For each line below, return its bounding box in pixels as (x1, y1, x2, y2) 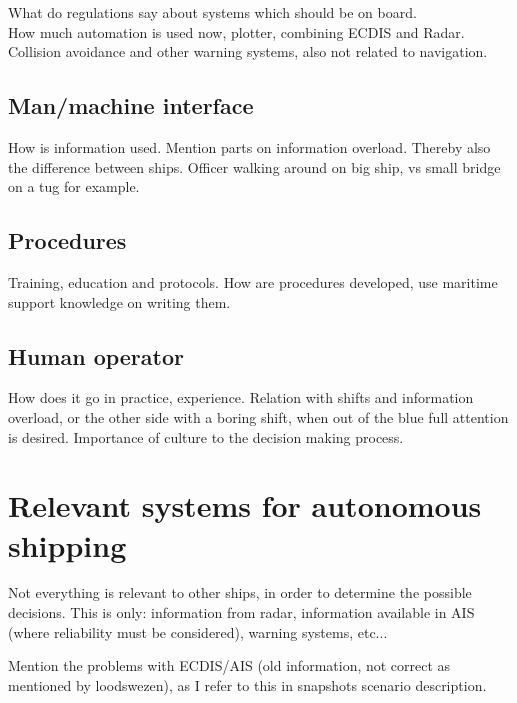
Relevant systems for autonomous (8, 485, 482, 526)
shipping (8, 524, 127, 565)
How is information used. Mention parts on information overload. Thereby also (8, 136, 491, 157)
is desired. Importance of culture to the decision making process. (8, 426, 404, 447)
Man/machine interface (8, 90, 254, 121)
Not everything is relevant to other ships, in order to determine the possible (8, 582, 472, 603)
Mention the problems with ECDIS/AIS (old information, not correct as (8, 655, 451, 676)
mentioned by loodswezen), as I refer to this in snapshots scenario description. (8, 674, 487, 695)
